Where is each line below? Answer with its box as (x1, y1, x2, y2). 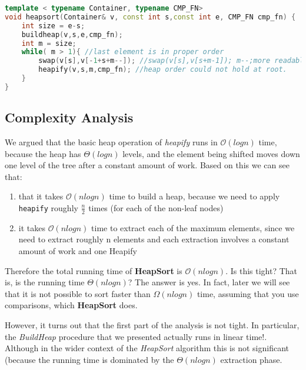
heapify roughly (18, 201, 78, 214)
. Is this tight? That (225, 264, 298, 276)
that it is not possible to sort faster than (5, 287, 151, 299)
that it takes (18, 190, 64, 202)
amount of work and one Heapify (18, 244, 137, 256)
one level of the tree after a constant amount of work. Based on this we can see (5, 159, 290, 171)
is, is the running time (5, 276, 85, 288)
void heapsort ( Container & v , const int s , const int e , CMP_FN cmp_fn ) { (5, 12, 296, 21)
